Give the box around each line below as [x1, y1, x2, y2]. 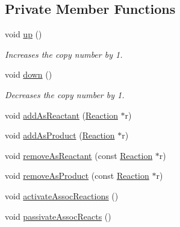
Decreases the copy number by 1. [5, 88, 125, 101]
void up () [5, 28, 42, 40]
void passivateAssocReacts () [5, 210, 111, 222]
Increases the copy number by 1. [5, 48, 123, 60]
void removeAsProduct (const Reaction [5, 169, 149, 182]
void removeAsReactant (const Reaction [5, 149, 153, 161]
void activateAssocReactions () [5, 189, 119, 202]
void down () [5, 68, 52, 81]
